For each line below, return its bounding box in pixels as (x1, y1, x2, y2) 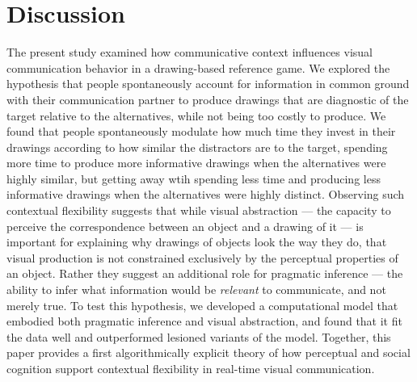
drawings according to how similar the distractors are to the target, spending (6, 138, 388, 155)
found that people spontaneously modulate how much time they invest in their (6, 123, 396, 140)
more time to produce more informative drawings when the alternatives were (6, 154, 386, 171)
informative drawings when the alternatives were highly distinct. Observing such (6, 186, 405, 203)
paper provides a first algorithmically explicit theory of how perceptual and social (6, 344, 411, 361)
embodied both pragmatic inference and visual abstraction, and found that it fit (6, 313, 402, 330)
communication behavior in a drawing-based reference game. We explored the (6, 59, 390, 76)
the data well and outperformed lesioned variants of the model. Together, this (6, 328, 391, 345)
